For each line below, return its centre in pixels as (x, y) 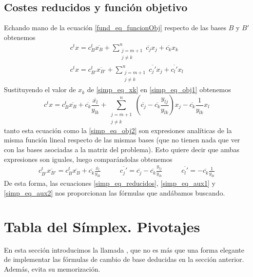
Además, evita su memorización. (52, 268)
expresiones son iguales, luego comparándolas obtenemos (88, 159)
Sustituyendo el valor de (40, 89)
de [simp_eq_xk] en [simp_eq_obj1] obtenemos (159, 89)
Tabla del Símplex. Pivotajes (102, 226)
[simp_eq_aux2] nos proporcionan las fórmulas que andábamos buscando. (115, 192)
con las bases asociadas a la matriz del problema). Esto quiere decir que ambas (122, 149)
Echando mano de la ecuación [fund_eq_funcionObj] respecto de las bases (115, 28)
